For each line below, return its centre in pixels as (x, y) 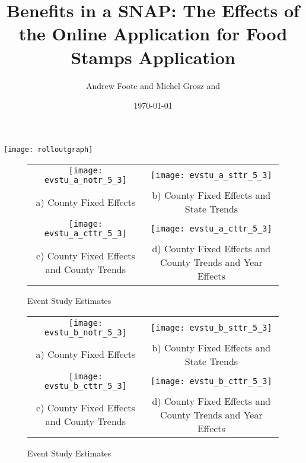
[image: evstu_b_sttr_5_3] (211, 327)
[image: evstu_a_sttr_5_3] (211, 175)
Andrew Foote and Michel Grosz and (153, 85)
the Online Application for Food (153, 34)
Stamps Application (153, 57)
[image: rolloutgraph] (48, 149)
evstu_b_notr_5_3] (85, 332)
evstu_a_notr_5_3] (85, 180)
